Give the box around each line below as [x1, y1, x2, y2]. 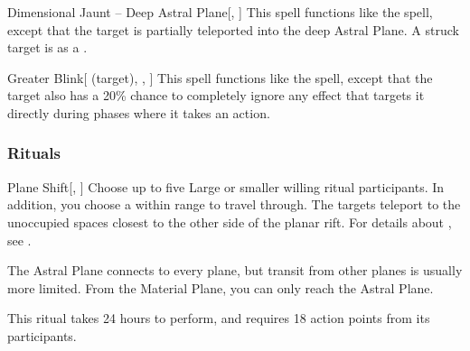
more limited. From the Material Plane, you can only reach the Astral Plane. [7, 278, 434, 297]
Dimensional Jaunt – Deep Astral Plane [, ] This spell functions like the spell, [7, 3, 433, 21]
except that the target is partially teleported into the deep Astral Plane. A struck [7, 20, 459, 39]
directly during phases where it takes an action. [7, 103, 270, 122]
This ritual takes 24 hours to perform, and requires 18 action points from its [7, 309, 430, 328]
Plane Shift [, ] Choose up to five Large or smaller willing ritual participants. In [7, 177, 445, 196]
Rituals [7, 142, 61, 164]
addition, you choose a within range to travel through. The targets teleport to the [7, 195, 461, 214]
